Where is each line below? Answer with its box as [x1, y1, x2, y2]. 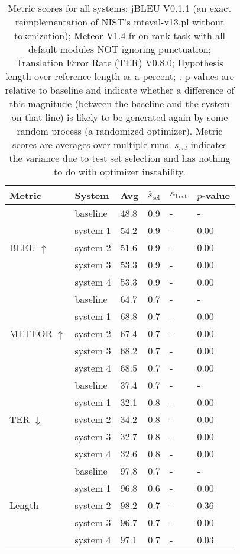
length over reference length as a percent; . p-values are [5, 69, 234, 83]
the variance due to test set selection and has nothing [9, 151, 231, 165]
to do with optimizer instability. [54, 165, 186, 178]
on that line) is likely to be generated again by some [11, 110, 228, 124]
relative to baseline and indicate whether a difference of [5, 83, 235, 97]
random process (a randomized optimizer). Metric [17, 124, 223, 137]
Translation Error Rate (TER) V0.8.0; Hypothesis [16, 56, 223, 69]
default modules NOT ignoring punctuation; [28, 42, 212, 56]
